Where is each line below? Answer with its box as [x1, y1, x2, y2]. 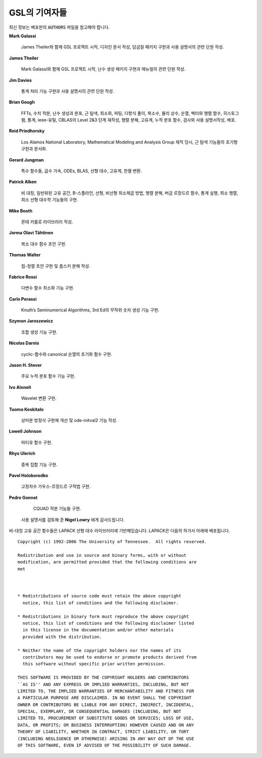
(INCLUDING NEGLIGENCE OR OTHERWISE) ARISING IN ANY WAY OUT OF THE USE [17, 736, 194, 742]
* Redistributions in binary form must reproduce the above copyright [17, 613, 189, 619]
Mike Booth [9, 208, 33, 213]
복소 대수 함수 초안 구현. [21, 241, 66, 247]
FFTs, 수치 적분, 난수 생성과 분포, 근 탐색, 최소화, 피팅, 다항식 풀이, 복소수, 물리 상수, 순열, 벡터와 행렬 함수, [21, 110, 223, 116]
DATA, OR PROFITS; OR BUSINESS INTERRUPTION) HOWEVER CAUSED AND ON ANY [17, 722, 194, 727]
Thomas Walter [9, 252, 41, 258]
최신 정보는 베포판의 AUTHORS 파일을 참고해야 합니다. [9, 24, 110, 30]
